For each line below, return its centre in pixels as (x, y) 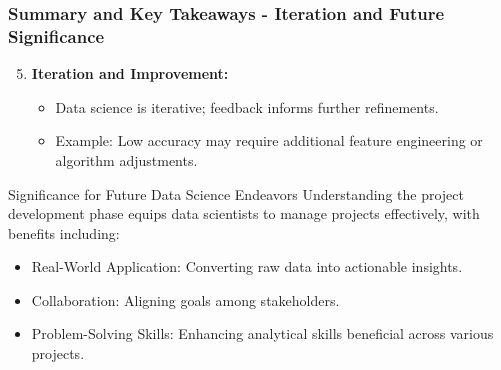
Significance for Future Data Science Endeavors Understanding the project (236, 193)
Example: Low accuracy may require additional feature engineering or (269, 140)
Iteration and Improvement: (130, 73)
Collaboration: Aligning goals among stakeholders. (185, 299)
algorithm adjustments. (126, 159)
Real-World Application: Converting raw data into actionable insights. (247, 266)
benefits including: (64, 232)
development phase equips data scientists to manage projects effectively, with (244, 213)
